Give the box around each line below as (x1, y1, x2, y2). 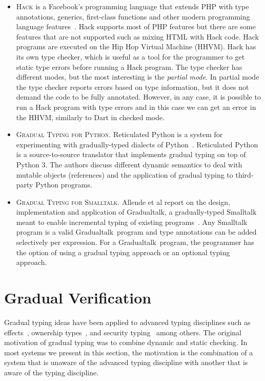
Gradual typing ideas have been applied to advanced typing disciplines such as (4, 316, 251, 327)
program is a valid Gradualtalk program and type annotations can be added (16, 226, 257, 237)
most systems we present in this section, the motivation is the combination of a (4, 347, 253, 357)
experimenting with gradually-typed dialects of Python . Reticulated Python (16, 139, 258, 149)
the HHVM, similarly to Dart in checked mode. (16, 111, 165, 122)
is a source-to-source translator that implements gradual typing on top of (16, 149, 246, 160)
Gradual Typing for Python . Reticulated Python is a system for (16, 129, 223, 140)
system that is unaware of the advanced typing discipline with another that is (4, 357, 248, 368)
